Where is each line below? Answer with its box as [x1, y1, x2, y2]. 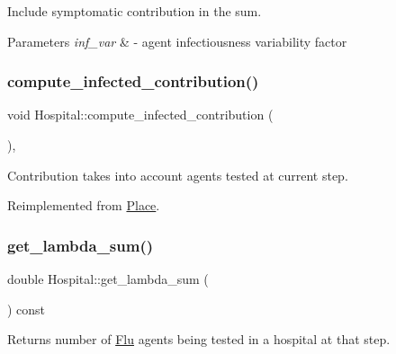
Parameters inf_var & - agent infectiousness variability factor [7, 31, 347, 50]
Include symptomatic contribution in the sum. [7, 2, 262, 20]
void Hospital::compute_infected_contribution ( [7, 105, 274, 124]
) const [7, 299, 46, 318]
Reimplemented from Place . [7, 196, 160, 215]
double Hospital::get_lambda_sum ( [7, 270, 209, 288]
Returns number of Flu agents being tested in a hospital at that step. [7, 330, 391, 349]
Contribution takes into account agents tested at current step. [7, 165, 348, 184]
